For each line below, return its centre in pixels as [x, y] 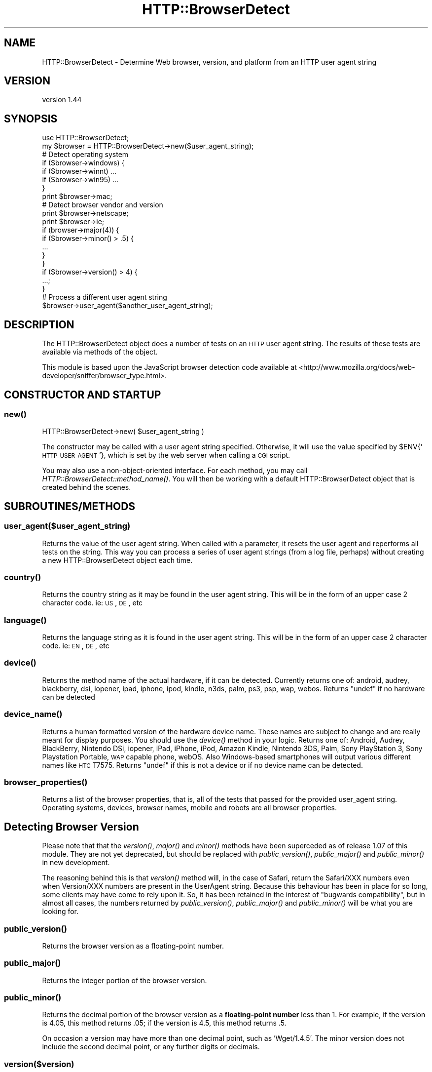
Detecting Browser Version [72, 827]
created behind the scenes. [87, 487]
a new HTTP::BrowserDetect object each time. [117, 560]
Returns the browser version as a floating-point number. [133, 946]
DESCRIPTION [39, 324]
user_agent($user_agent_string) [67, 526]
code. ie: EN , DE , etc [76, 646]
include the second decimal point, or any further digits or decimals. [151, 1047]
